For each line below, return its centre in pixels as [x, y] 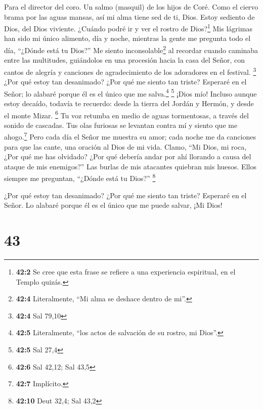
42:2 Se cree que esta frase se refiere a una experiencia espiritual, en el [126, 271]
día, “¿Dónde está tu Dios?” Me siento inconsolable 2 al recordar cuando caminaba [131, 49]
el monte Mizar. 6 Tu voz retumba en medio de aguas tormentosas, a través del [126, 114]
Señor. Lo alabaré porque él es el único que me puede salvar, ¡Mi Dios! [113, 205]
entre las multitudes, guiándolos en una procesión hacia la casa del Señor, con [125, 60]
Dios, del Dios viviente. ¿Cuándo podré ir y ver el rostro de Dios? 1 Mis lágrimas [128, 28]
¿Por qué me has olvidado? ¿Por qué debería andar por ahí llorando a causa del [128, 156]
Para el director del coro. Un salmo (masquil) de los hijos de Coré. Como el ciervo [131, 7]
